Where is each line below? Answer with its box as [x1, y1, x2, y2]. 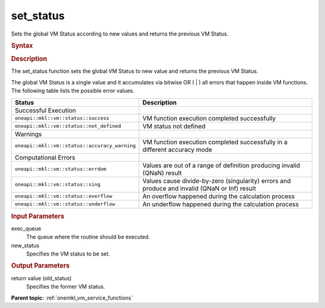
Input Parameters [11, 212, 64, 220]
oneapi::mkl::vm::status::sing [14, 181, 101, 188]
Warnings [14, 130, 42, 138]
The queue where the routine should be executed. [26, 233, 150, 240]
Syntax [11, 41, 33, 49]
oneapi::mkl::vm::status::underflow [14, 201, 116, 207]
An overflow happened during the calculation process [142, 192, 295, 200]
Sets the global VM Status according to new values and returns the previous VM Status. [11, 30, 229, 37]
